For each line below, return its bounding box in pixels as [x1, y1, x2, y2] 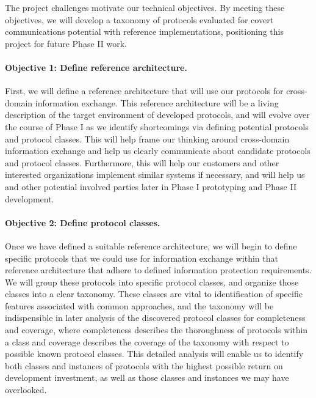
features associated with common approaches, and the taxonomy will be [5, 299, 274, 312]
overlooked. [5, 383, 47, 396]
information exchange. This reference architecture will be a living [35, 96, 279, 109]
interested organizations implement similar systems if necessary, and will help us [5, 168, 305, 181]
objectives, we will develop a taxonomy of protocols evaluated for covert [5, 13, 274, 26]
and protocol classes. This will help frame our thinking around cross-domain [5, 132, 290, 145]
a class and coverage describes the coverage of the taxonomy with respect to [5, 335, 289, 348]
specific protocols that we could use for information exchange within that [5, 251, 278, 264]
